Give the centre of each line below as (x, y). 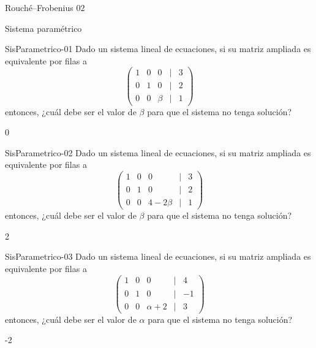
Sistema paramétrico (43, 28)
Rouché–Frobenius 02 (45, 7)
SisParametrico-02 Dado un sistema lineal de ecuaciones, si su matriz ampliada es (158, 152)
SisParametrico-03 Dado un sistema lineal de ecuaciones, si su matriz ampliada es (158, 256)
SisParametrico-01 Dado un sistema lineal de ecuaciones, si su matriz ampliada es (158, 49)
